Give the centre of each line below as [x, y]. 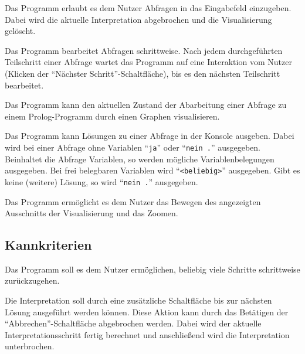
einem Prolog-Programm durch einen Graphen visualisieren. [112, 116]
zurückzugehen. [32, 280]
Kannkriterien [48, 245]
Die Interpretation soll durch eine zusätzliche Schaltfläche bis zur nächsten [138, 300]
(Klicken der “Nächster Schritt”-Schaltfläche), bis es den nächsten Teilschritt [143, 73]
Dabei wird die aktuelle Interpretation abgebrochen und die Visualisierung [138, 19]
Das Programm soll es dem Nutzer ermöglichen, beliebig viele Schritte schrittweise [152, 269]
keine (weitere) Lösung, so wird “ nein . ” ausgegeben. [101, 181]
